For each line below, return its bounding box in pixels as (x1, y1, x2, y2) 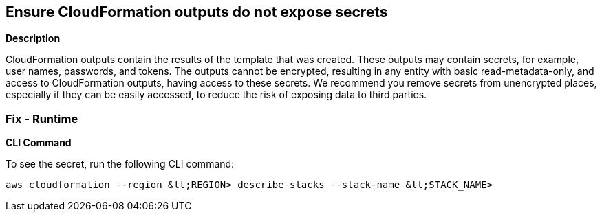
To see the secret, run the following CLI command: (6, 158, 235, 170)
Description (6, 32, 61, 45)
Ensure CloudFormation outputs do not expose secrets (6, 3, 388, 21)
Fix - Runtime (6, 111, 78, 126)
